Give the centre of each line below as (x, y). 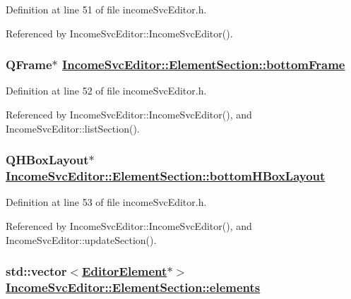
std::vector (36, 271)
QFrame (29, 65)
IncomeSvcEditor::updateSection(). (81, 239)
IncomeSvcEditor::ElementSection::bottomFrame (204, 65)
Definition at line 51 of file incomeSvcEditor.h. (106, 9)
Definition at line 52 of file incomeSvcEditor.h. (106, 91)
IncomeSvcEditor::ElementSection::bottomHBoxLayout (166, 176)
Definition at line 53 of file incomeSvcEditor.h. (106, 202)
